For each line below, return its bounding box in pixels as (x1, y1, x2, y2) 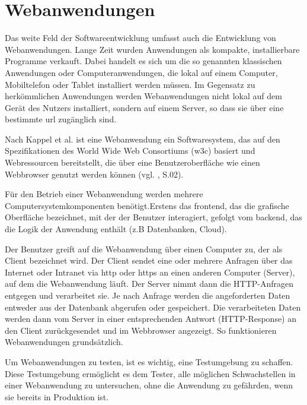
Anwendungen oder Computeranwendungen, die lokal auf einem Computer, (5, 66, 278, 78)
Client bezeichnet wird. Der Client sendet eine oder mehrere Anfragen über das (5, 254, 293, 267)
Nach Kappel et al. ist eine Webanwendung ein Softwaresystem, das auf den (5, 132, 280, 145)
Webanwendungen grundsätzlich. (5, 336, 123, 348)
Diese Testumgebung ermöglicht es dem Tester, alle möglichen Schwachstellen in (5, 367, 296, 379)
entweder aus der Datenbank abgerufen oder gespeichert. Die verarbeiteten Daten (5, 300, 301, 313)
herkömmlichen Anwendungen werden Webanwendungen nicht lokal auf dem (5, 90, 282, 102)
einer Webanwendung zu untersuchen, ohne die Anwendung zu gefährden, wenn (5, 379, 293, 391)
